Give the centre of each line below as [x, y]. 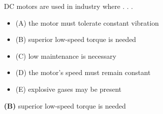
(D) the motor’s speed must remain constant [83, 72]
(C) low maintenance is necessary [66, 56]
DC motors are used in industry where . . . [69, 6]
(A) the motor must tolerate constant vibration [87, 22]
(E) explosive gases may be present [68, 89]
